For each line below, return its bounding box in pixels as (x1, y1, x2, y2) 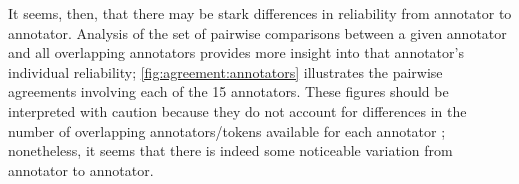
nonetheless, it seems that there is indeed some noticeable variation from (8, 140, 453, 161)
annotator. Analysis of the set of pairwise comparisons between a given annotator (8, 22, 507, 43)
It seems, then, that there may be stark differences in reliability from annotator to (8, 3, 512, 23)
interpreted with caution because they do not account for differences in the (8, 100, 467, 121)
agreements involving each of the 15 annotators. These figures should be (8, 81, 449, 102)
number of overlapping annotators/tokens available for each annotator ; (8, 120, 446, 141)
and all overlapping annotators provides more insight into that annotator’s (8, 42, 464, 63)
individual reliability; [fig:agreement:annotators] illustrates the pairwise (8, 61, 443, 82)
